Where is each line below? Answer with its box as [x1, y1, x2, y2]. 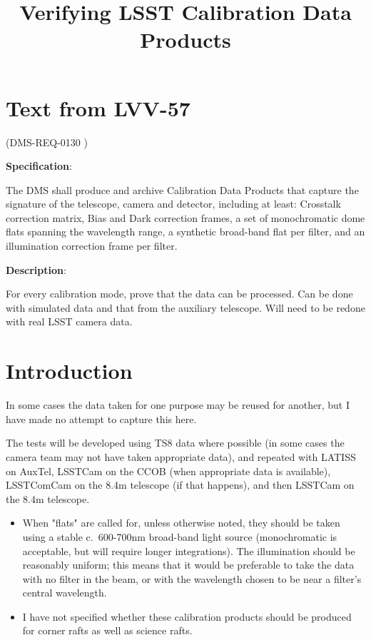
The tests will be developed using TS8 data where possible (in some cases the [6, 435, 345, 450]
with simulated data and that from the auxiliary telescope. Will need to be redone [6, 300, 365, 315]
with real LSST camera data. [6, 314, 133, 329]
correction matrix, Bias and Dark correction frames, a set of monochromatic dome [6, 210, 365, 225]
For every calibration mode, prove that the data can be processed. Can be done [6, 286, 353, 301]
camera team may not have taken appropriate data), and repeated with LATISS [6, 449, 356, 464]
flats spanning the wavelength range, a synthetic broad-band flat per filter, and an [6, 224, 365, 239]
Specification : [6, 158, 72, 173]
